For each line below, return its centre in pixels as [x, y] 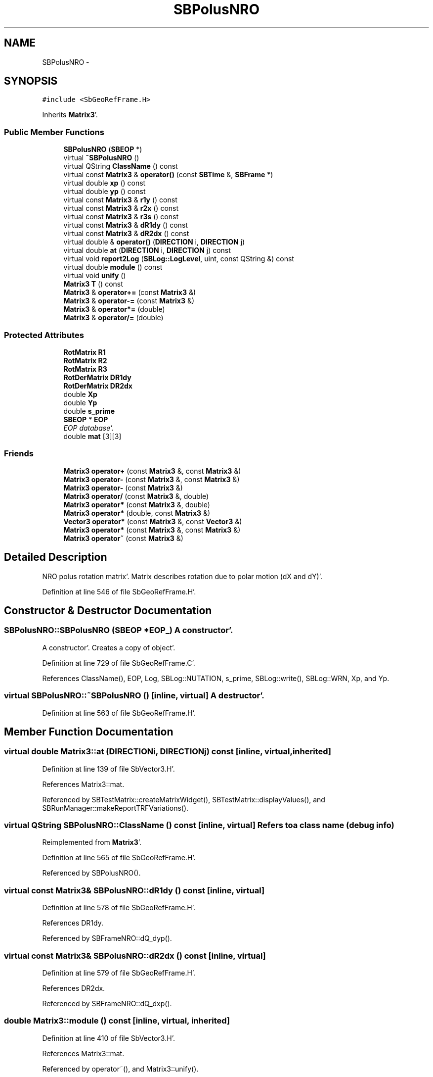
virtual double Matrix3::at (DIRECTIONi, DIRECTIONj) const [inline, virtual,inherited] [168, 752]
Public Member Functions [54, 132]
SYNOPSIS [31, 81]
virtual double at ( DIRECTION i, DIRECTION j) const [147, 250]
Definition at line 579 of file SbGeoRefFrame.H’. [119, 973]
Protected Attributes [44, 335]
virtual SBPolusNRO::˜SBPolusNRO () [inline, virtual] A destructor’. [134, 696]
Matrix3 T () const [93, 284]
